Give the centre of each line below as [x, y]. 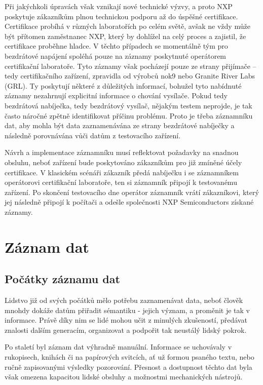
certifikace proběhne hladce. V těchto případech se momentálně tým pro [116, 46]
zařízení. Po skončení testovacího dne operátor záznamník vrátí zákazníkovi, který [132, 192]
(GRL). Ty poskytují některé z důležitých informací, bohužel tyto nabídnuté [123, 85]
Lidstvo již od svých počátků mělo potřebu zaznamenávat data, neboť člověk [124, 300]
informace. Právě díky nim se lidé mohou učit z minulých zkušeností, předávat [126, 320]
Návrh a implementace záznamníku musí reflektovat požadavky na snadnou [122, 152]
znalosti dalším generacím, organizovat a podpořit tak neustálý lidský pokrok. [126, 330]
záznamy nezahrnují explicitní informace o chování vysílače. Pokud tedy [116, 95]
